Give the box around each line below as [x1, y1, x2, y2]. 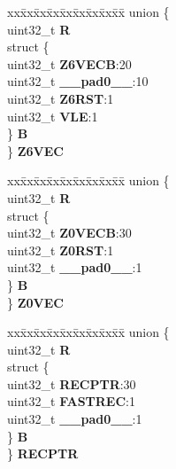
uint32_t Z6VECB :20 [7, 54, 132, 73]
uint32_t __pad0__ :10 [7, 72, 149, 90]
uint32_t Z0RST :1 [7, 240, 114, 259]
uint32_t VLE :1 [7, 106, 98, 125]
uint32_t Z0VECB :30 [7, 223, 132, 242]
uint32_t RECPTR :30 [7, 374, 136, 393]
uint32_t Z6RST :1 [7, 89, 114, 107]
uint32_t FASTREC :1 [7, 392, 135, 410]
